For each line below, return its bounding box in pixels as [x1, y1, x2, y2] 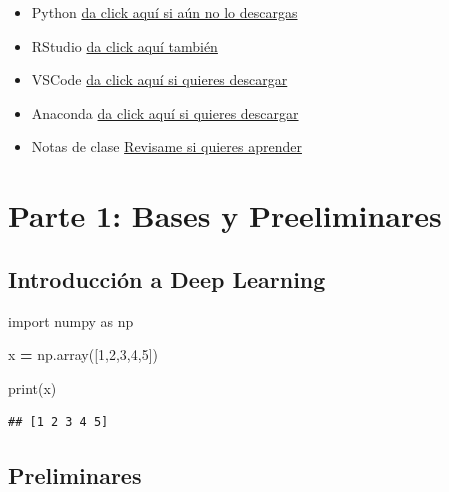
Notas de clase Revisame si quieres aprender [31, 136, 302, 157]
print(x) [8, 377, 57, 398]
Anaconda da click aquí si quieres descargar [31, 102, 299, 123]
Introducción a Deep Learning [8, 263, 326, 294]
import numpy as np [8, 310, 134, 331]
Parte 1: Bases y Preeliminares [8, 195, 442, 236]
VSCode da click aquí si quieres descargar [31, 69, 288, 90]
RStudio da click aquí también [31, 35, 218, 56]
